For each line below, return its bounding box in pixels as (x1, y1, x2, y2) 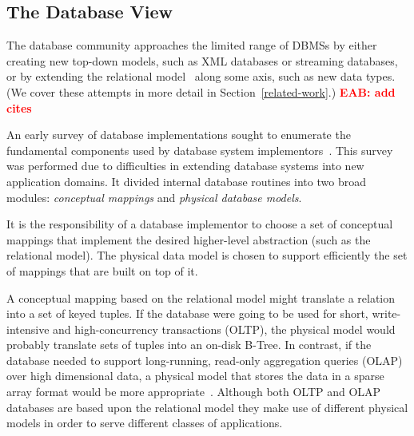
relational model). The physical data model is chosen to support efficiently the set (6, 247, 408, 264)
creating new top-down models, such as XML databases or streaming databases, (6, 52, 398, 69)
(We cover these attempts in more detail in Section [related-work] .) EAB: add (6, 83, 396, 100)
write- (372, 305, 401, 322)
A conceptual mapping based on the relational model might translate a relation (6, 289, 396, 306)
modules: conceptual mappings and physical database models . (6, 188, 302, 205)
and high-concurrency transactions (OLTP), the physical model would (53, 320, 396, 337)
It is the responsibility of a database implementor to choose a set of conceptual (6, 216, 393, 232)
